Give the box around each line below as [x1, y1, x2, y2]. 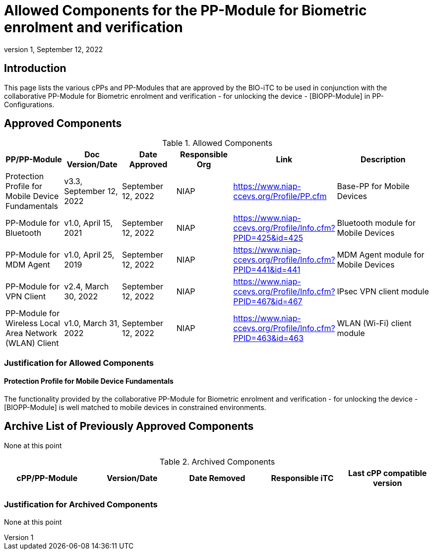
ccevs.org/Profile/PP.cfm [233, 191, 327, 202]
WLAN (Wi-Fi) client [337, 318, 412, 329]
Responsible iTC [271, 473, 334, 483]
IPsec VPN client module [337, 286, 429, 297]
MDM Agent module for [337, 250, 425, 260]
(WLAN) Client [5, 338, 59, 348]
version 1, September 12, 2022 [4, 45, 103, 54]
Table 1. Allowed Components [162, 138, 273, 148]
